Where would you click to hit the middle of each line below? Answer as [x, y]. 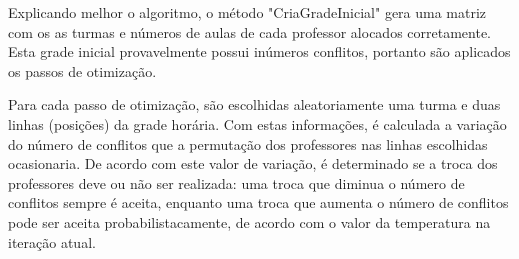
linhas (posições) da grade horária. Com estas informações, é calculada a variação [257, 123]
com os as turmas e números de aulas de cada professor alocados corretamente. [249, 31]
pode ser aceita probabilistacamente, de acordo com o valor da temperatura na [249, 221]
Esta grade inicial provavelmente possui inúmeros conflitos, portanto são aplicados [259, 51]
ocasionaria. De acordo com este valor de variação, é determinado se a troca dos [253, 163]
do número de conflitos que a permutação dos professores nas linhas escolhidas [248, 143]
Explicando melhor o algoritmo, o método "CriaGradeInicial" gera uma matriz [247, 12]
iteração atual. [52, 241]
